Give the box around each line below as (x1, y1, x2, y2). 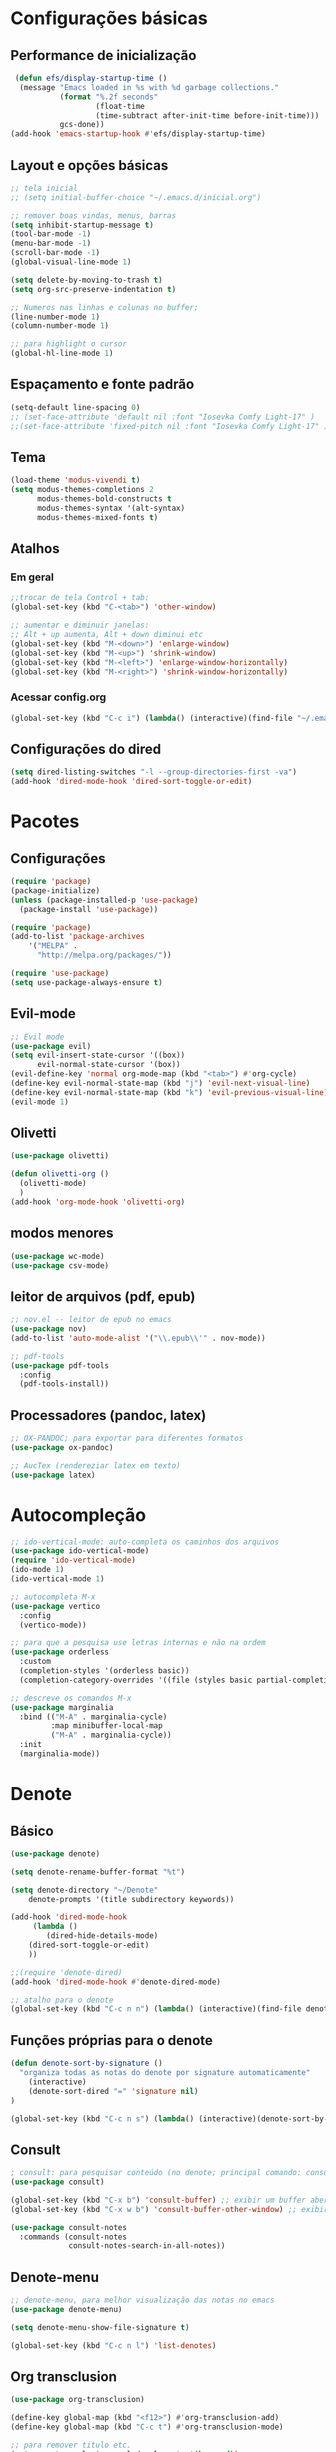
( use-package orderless (10, 1647, 110, 1657)
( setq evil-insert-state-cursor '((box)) (10, 1050, 186, 1061)
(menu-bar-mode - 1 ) (10, 238, 92, 249)
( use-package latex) (10, 1470, 97, 1480)
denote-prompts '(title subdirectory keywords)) (28, 1894, 235, 1904)
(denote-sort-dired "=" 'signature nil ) (28, 2086, 199, 2096)
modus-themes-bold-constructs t (36, 494, 172, 504)
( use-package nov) (10, 1324, 87, 1334)
